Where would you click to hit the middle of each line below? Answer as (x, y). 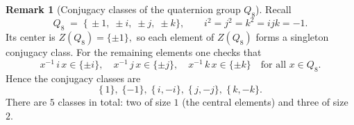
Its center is (31, 37)
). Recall (273, 9)
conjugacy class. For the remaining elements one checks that (134, 52)
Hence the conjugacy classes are (73, 78)
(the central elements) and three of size (265, 102)
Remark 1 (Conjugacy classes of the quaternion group (123, 9)
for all (273, 65)
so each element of (175, 37)
